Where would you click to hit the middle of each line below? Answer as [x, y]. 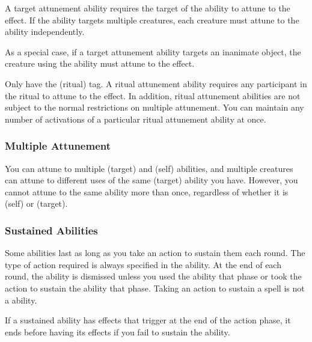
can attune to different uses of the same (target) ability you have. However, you [151, 180]
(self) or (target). [36, 203]
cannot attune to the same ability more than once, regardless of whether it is [147, 191]
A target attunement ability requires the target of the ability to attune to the [148, 8]
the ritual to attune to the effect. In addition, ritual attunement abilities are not [153, 95]
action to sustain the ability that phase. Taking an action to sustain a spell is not [155, 288]
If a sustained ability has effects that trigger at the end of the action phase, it [148, 320]
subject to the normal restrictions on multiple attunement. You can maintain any [154, 107]
